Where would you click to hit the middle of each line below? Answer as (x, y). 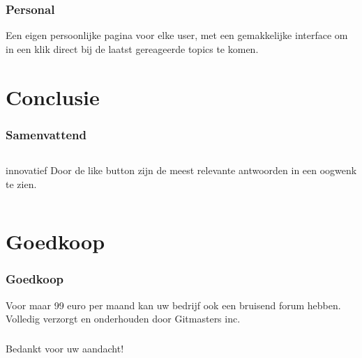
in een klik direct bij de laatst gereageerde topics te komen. (132, 48)
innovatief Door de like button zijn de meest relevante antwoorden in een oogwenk (181, 170)
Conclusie (53, 96)
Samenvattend (46, 134)
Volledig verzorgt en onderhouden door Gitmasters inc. (123, 319)
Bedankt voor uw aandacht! (65, 348)
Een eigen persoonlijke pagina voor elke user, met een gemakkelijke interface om (177, 35)
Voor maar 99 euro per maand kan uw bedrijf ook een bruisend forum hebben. (173, 305)
